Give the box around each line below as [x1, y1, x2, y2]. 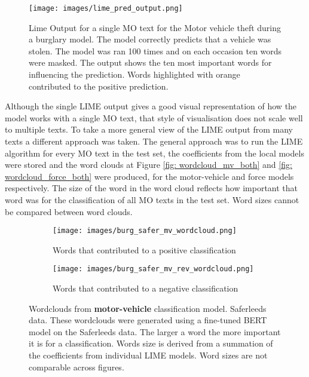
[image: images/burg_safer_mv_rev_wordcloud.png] [53, 265, 254, 274]
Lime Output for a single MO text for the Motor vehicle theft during [29, 21, 282, 33]
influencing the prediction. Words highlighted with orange [29, 68, 240, 81]
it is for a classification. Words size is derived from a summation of [29, 337, 273, 350]
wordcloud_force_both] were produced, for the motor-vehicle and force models [5, 170, 294, 182]
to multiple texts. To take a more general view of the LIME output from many [5, 123, 293, 136]
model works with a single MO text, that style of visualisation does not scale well [5, 111, 303, 124]
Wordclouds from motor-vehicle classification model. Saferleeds [29, 302, 267, 314]
